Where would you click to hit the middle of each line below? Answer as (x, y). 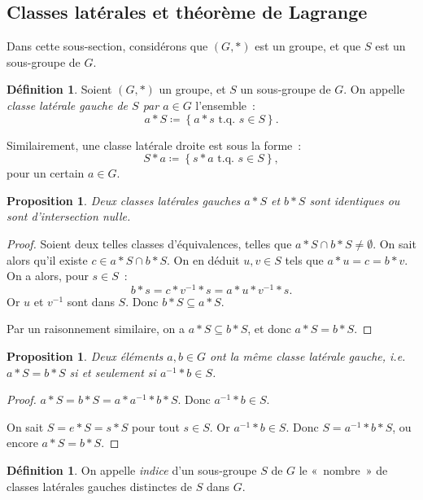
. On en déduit (203, 259)
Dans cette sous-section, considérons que (107, 46)
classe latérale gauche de (68, 105)
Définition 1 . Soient (59, 89)
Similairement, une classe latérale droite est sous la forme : (154, 145)
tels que (304, 259)
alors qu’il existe (47, 259)
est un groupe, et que (308, 46)
